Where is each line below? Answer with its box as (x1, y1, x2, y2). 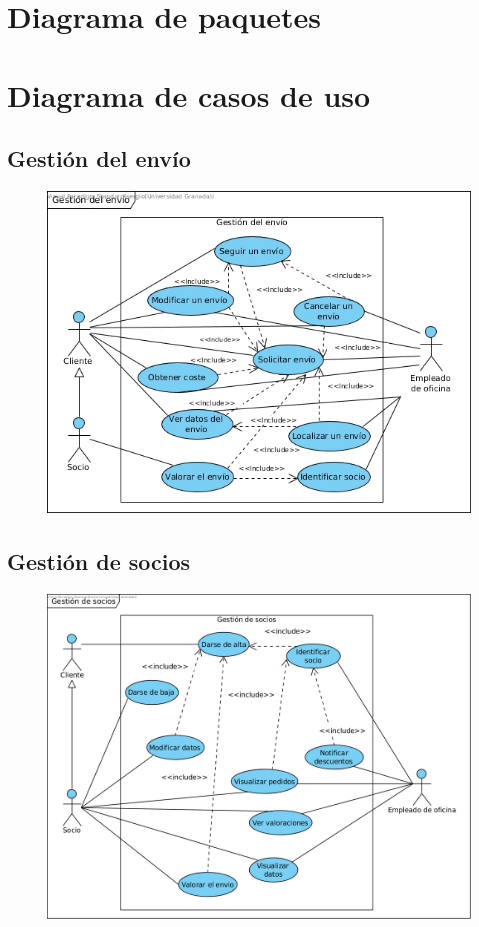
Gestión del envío (7, 143, 191, 174)
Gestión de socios (7, 546, 191, 577)
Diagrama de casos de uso (7, 74, 371, 115)
